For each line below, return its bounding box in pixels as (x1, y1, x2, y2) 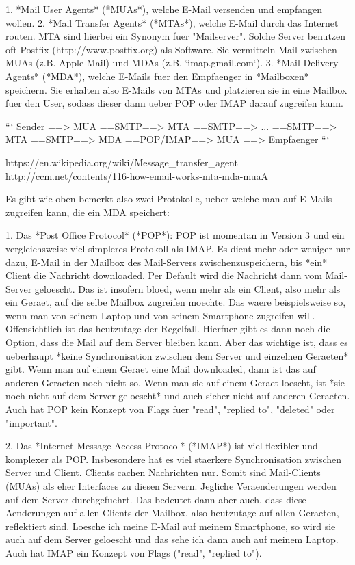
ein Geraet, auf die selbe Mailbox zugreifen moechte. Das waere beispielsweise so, (5, 295, 346, 309)
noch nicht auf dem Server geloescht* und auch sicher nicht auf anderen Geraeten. (5, 389, 350, 403)
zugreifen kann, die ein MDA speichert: (5, 205, 170, 219)
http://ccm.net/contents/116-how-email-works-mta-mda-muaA (5, 168, 268, 183)
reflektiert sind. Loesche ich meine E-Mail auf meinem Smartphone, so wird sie (5, 518, 336, 533)
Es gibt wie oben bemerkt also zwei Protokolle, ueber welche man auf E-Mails (5, 192, 332, 206)
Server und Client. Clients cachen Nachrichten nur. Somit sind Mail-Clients (5, 465, 321, 479)
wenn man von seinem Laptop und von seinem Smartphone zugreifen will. (5, 308, 315, 322)
